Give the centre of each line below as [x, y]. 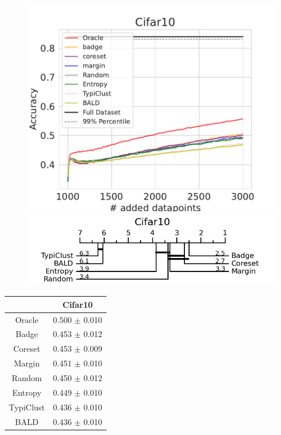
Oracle [27, 319]
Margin [27, 363]
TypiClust [27, 407]
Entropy [27, 392]
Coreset [27, 349]
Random [27, 377]
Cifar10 [78, 304]
